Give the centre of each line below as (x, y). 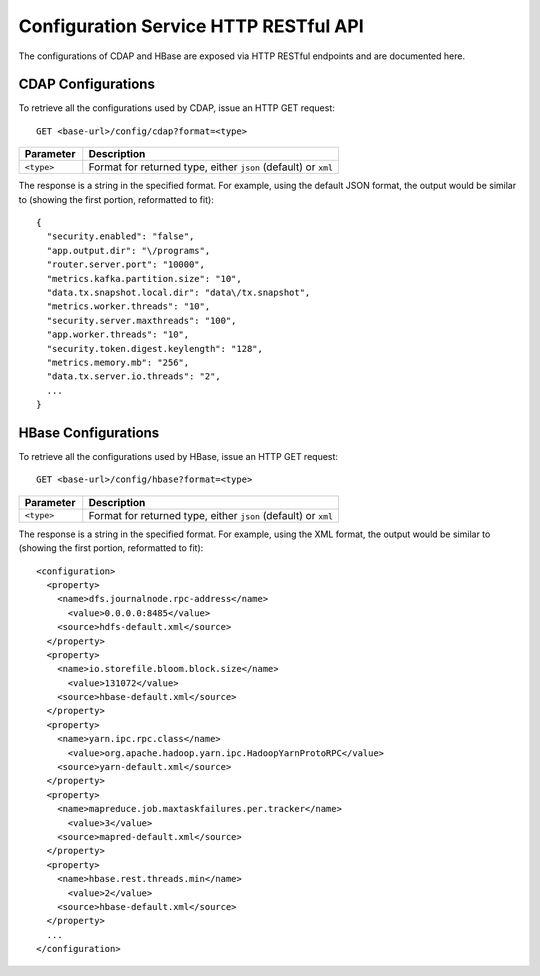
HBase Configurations (89, 432)
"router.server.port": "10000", (125, 264)
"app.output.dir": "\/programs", (128, 250)
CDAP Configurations (86, 84)
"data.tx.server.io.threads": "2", (134, 376)
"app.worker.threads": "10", (118, 334)
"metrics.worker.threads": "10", (128, 306)
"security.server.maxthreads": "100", (141, 320)
